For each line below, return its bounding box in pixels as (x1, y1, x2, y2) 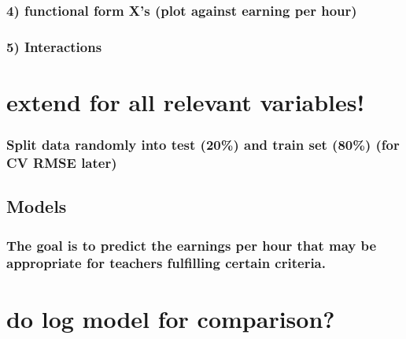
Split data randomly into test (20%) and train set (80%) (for (6, 134, 400, 154)
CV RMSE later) (6, 152, 117, 172)
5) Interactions (6, 36, 102, 56)
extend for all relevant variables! (6, 85, 365, 117)
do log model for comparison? (6, 302, 335, 334)
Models (6, 194, 67, 218)
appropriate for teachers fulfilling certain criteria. (6, 253, 326, 273)
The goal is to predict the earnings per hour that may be (6, 235, 377, 255)
